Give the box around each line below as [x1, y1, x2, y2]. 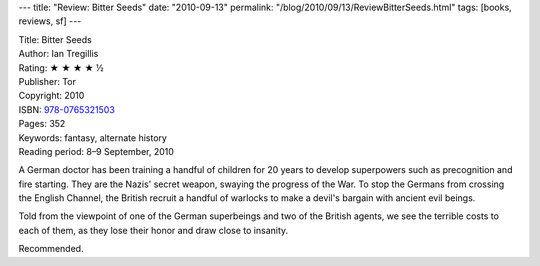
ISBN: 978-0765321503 [18, 103, 115, 115]
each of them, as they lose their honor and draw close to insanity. [18, 224, 289, 236]
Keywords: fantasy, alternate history [18, 131, 167, 144]
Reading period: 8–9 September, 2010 [18, 145, 175, 157]
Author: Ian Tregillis [18, 48, 99, 60]
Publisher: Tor [18, 75, 77, 87]
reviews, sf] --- [18, 15, 82, 27]
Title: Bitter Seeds [18, 33, 92, 45]
